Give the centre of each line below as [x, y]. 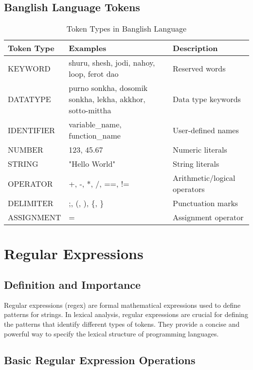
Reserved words [199, 68]
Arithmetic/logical [204, 178]
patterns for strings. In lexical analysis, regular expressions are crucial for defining [126, 314]
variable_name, [95, 124]
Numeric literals [200, 150]
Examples [88, 48]
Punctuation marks [206, 203]
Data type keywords [207, 99]
